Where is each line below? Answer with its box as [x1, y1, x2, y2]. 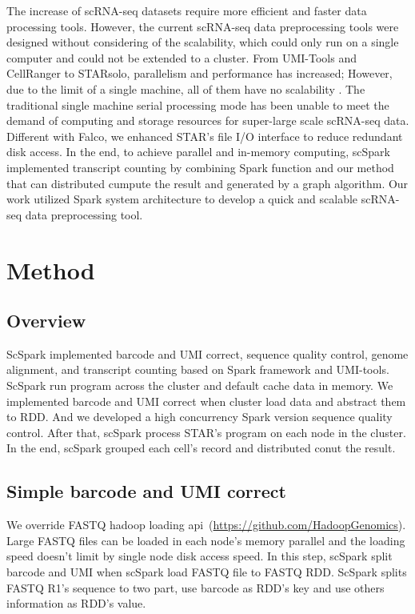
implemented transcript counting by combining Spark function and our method [6, 159, 394, 175]
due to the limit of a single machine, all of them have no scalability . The [6, 80, 365, 97]
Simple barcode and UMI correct [6, 479, 286, 504]
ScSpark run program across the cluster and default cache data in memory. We [6, 377, 393, 394]
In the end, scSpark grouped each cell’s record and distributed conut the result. [6, 439, 396, 456]
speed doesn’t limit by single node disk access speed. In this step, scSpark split [6, 548, 393, 564]
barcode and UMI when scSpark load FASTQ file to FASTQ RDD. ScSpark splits [6, 564, 407, 580]
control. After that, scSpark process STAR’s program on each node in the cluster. [6, 423, 406, 440]
